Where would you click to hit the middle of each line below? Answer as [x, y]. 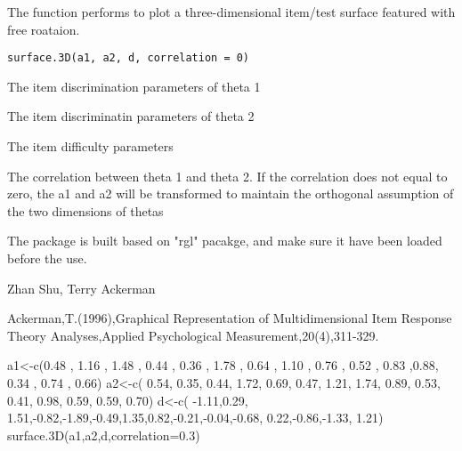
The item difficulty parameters [90, 146]
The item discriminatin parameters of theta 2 [131, 116]
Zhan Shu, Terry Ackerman [81, 288]
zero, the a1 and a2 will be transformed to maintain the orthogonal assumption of [231, 193]
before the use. [47, 258]
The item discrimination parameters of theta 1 [134, 86]
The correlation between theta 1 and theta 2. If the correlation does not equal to [227, 176]
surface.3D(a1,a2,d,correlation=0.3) [104, 435]
